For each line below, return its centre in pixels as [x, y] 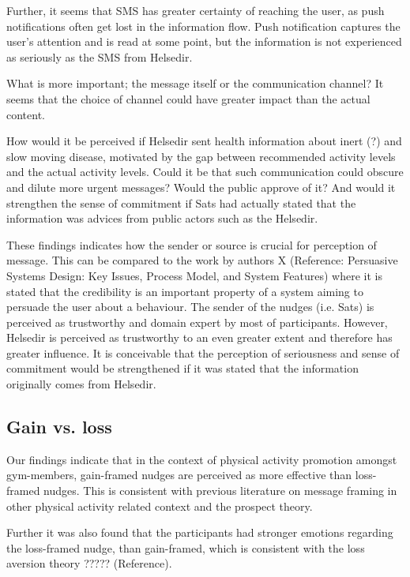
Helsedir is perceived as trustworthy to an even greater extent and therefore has [199, 337]
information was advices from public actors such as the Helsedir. [162, 218]
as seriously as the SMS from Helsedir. [100, 56]
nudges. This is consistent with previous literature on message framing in [220, 491]
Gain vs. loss [59, 427]
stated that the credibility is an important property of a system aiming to [185, 291]
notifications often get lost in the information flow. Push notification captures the [203, 26]
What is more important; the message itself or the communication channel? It [195, 83]
